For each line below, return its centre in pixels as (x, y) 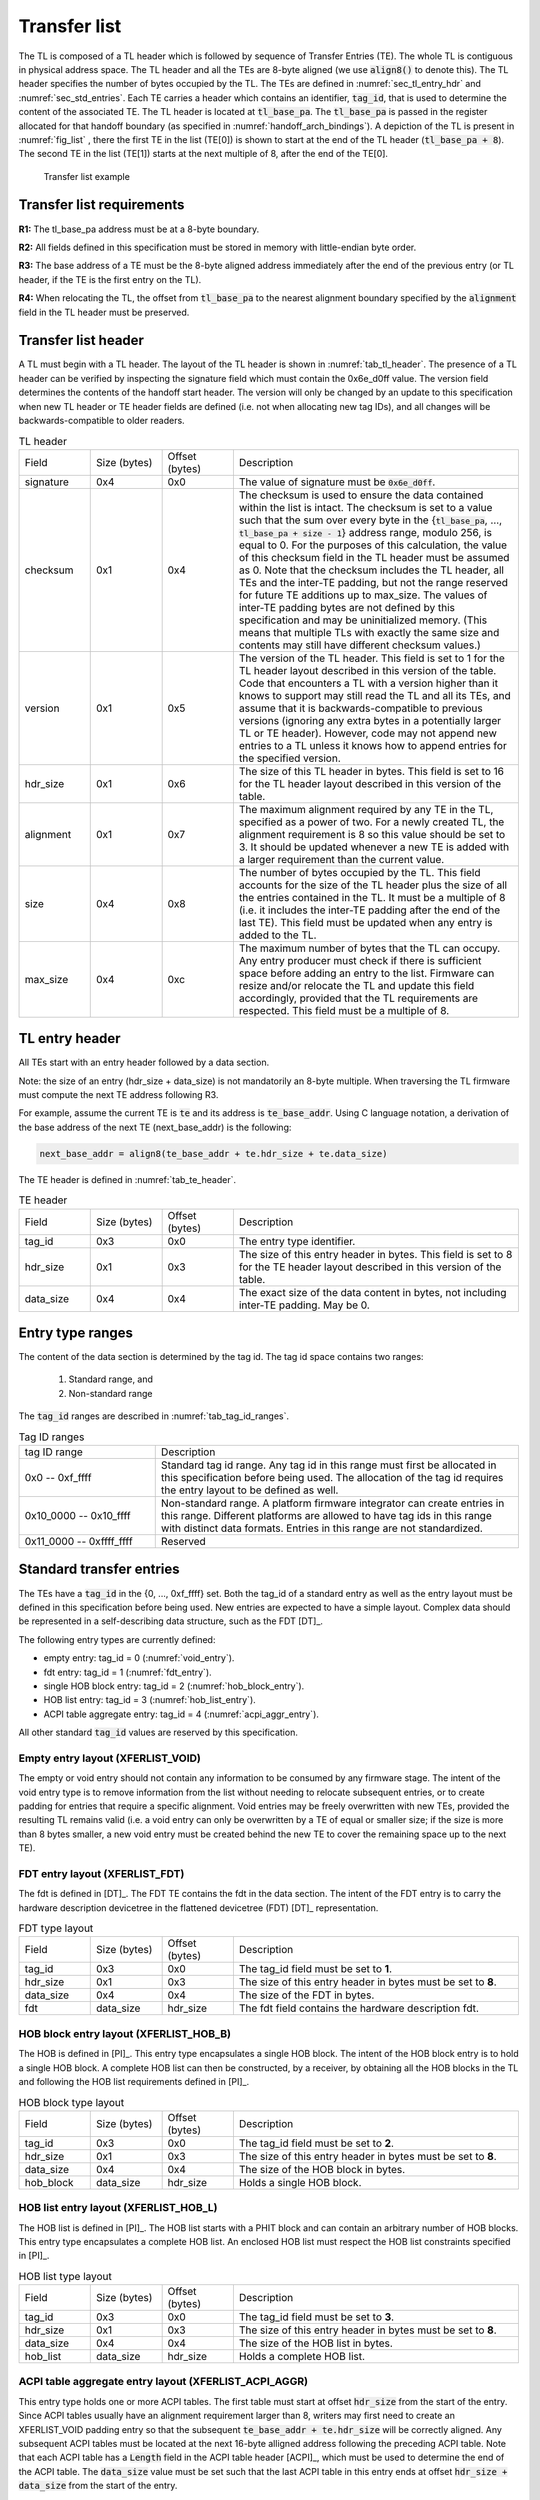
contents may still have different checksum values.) (360, 645)
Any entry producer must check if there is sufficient (360, 960)
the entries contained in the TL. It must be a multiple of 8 (372, 897)
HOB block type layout (71, 2102)
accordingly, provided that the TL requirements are (358, 998)
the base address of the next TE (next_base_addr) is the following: (155, 1127)
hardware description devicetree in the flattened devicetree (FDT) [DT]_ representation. (198, 1907)
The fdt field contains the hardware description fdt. (359, 2008)
